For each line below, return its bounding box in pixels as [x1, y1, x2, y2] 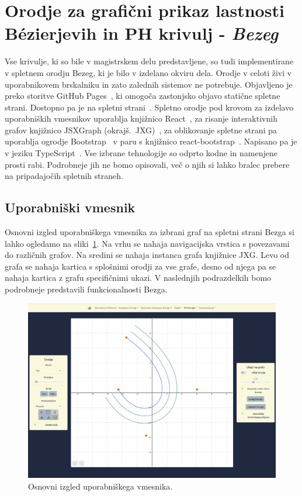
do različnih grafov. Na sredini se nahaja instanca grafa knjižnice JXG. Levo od [5, 249, 290, 261]
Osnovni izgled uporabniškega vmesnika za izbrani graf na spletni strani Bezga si [5, 226, 294, 238]
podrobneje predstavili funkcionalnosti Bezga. [5, 283, 168, 295]
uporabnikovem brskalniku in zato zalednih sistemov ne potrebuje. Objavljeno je [5, 78, 293, 90]
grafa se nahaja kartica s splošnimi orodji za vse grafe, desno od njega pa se [5, 260, 276, 272]
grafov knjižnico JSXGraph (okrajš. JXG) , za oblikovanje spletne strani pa [5, 123, 277, 136]
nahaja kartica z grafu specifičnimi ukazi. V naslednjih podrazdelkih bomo [5, 271, 272, 284]
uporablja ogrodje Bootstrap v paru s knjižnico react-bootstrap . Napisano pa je [5, 135, 297, 147]
